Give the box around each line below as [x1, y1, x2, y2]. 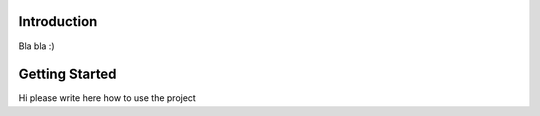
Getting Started [18, 66, 117, 83]
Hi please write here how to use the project [18, 92, 197, 104]
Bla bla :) [18, 40, 55, 52]
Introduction [18, 13, 98, 30]
